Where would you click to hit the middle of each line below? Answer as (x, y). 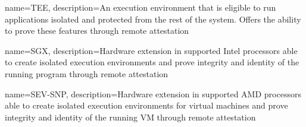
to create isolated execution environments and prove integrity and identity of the (152, 62)
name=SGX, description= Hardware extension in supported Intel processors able (151, 50)
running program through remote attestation (87, 73)
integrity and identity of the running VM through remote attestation (130, 117)
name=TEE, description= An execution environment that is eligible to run (140, 7)
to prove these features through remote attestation (97, 31)
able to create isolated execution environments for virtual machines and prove (146, 105)
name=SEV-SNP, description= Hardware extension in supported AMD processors (153, 93)
